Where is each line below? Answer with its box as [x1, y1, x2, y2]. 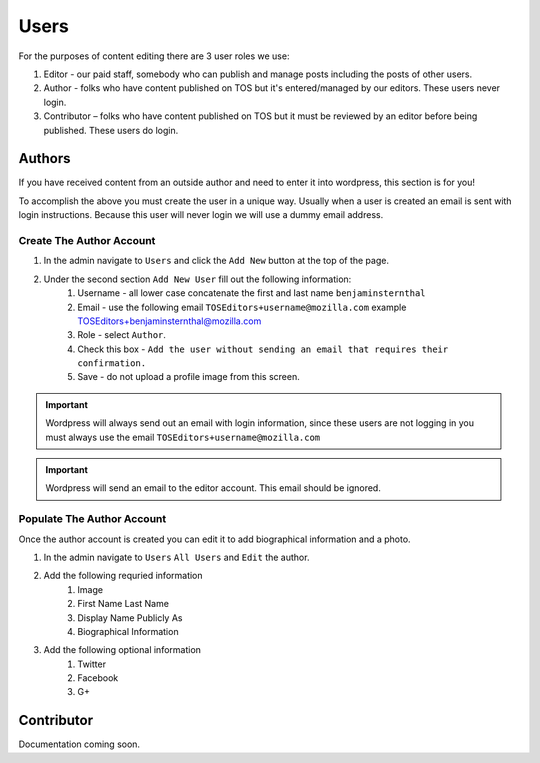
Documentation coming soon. [18, 738, 140, 750]
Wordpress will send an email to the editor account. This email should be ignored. [45, 482, 382, 494]
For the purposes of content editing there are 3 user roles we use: [18, 50, 290, 62]
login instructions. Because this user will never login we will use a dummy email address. [18, 209, 384, 221]
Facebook [77, 672, 119, 684]
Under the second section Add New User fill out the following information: [43, 273, 352, 285]
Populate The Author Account [18, 512, 167, 526]
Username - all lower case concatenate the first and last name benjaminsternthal [77, 287, 426, 299]
